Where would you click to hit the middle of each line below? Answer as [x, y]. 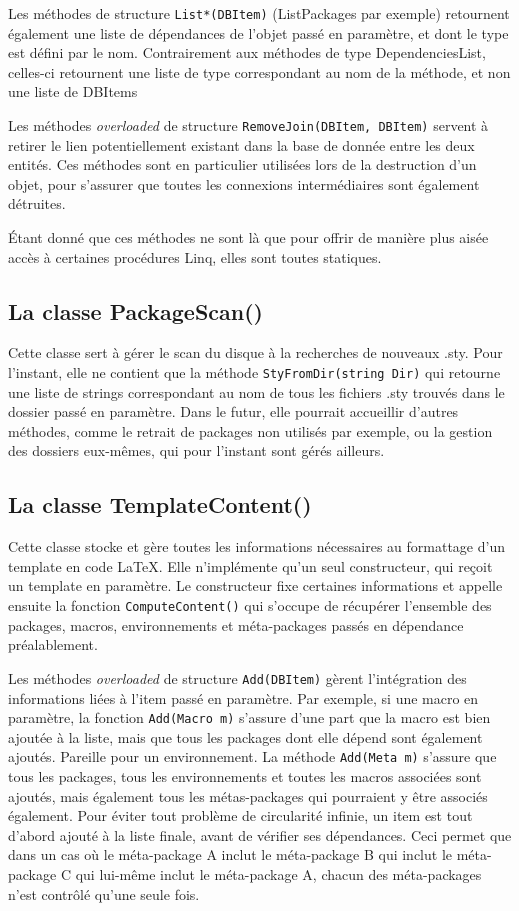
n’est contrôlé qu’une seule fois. [104, 893]
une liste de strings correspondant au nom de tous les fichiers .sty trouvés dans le [256, 391]
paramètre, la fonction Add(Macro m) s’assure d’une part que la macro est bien [249, 717]
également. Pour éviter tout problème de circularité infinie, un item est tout [240, 815]
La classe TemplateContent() [160, 504]
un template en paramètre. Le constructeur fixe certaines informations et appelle [255, 585]
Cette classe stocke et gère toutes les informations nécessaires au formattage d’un [256, 546]
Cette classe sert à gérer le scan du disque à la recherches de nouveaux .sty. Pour [255, 352]
